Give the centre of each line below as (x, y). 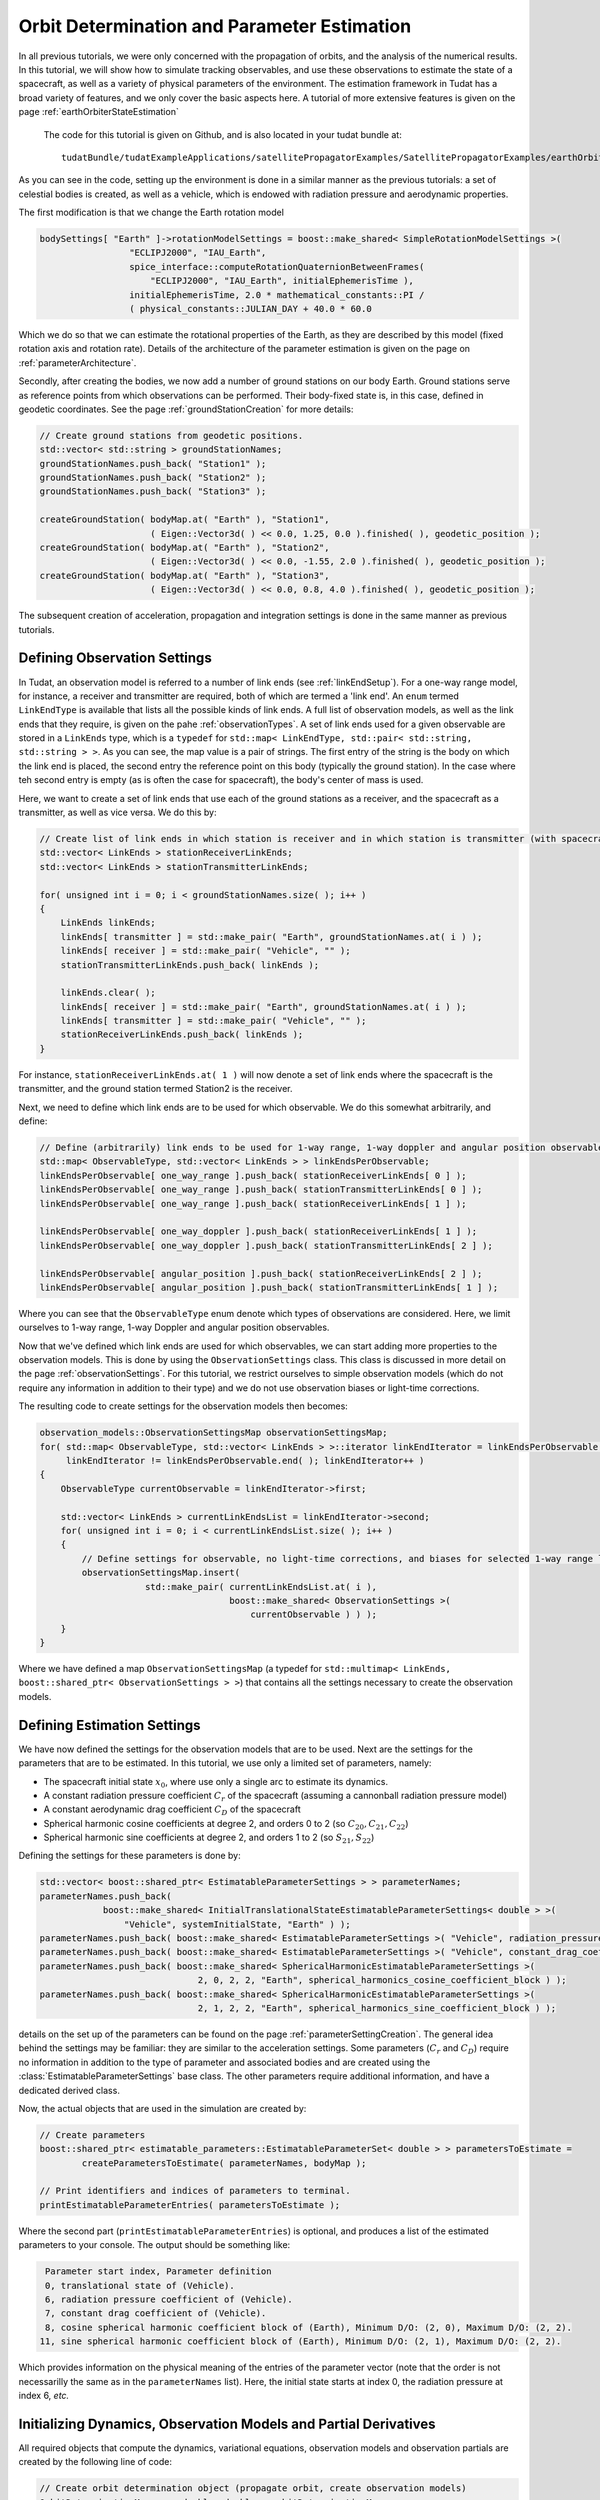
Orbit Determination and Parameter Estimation (215, 26)
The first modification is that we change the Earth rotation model (151, 212)
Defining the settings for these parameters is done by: (130, 1856)
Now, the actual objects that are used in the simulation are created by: (162, 2108)
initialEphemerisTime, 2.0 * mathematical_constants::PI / (276, 294)
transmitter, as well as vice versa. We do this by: (117, 812)
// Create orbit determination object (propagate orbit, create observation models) (253, 2488)
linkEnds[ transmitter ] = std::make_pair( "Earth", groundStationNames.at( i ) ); (271, 936)
